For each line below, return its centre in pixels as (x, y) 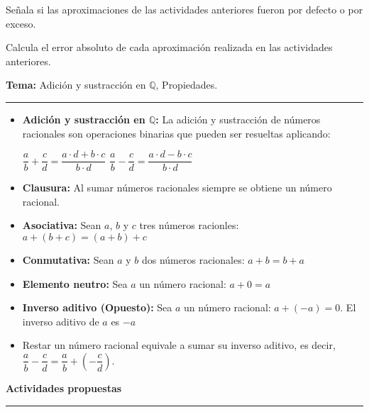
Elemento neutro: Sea (75, 283)
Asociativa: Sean (62, 225)
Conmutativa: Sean (68, 260)
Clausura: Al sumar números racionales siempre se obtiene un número (177, 188)
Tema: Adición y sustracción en (76, 85)
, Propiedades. (187, 85)
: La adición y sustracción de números (238, 119)
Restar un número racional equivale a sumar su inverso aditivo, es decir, (179, 345)
